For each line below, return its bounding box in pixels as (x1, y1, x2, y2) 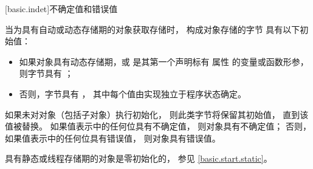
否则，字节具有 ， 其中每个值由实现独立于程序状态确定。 (19, 87, 247, 100)
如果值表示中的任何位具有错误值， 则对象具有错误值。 (5, 131, 221, 144)
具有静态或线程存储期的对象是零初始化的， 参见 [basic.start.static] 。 (5, 152, 272, 165)
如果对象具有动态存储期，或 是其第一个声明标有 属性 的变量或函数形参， (19, 55, 309, 67)
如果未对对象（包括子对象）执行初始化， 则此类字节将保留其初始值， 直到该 (5, 108, 309, 120)
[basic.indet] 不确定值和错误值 (5, 2, 118, 15)
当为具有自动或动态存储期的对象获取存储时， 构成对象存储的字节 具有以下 (5, 22, 300, 35)
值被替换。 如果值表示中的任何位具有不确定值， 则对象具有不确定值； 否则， (5, 120, 311, 133)
